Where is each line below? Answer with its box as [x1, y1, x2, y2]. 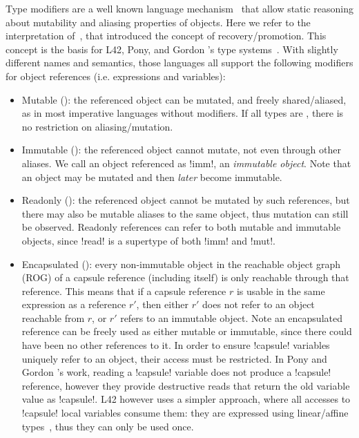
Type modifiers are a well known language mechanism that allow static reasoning [6, 1, 354, 15]
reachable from [21, 310, 85, 325]
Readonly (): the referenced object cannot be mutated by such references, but [21, 193, 350, 207]
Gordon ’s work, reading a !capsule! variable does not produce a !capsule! [21, 365, 331, 379]
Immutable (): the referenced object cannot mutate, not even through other [21, 142, 341, 157]
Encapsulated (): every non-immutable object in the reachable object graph [21, 256, 341, 271]
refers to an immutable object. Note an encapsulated [120, 310, 342, 325]
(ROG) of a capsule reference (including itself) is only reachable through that [21, 270, 349, 285]
